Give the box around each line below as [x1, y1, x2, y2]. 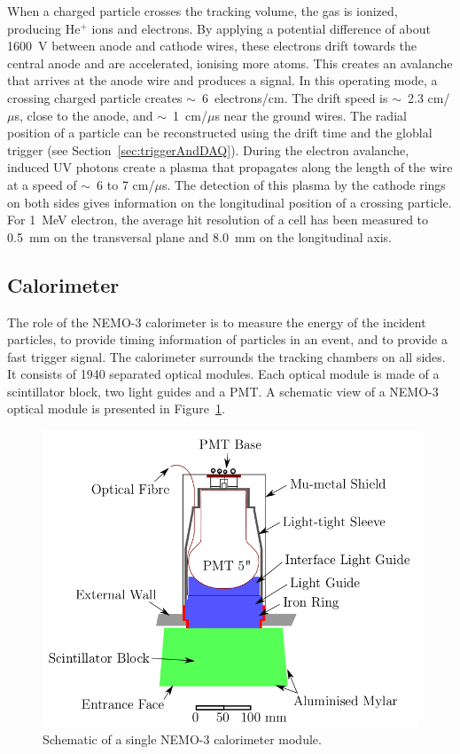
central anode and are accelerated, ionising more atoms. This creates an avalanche [7, 53, 453, 72]
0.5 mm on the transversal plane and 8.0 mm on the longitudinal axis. [7, 227, 392, 246]
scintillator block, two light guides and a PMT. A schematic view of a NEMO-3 [7, 381, 439, 400]
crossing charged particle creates [7, 88, 183, 106]
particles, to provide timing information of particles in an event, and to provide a [7, 330, 448, 349]
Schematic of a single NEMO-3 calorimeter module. [43, 729, 322, 748]
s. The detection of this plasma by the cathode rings [161, 175, 446, 193]
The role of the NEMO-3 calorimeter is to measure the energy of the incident [7, 312, 426, 331]
